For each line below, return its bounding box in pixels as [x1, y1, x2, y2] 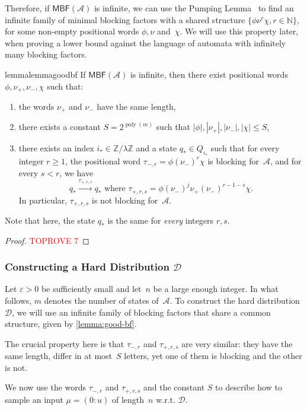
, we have [59, 167, 94, 179]
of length [112, 393, 145, 405]
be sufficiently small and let [41, 282, 142, 295]
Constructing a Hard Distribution [5, 259, 170, 274]
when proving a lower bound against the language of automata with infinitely [5, 36, 286, 49]
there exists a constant [18, 120, 101, 133]
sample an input [5, 393, 63, 405]
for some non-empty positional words [5, 25, 139, 37]
